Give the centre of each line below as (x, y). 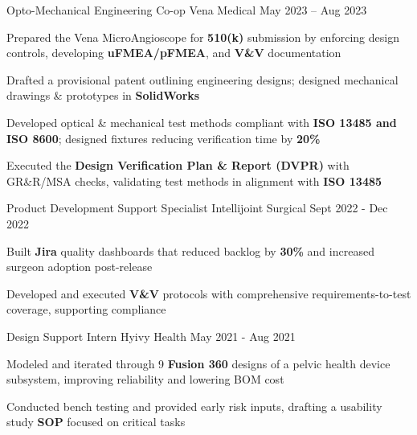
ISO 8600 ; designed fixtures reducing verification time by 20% (164, 138)
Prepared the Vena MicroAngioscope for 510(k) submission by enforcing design (203, 37)
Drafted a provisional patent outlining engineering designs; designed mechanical (202, 79)
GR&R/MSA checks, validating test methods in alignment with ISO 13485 (194, 181)
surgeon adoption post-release (80, 267)
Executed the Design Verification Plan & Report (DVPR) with (178, 165)
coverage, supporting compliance (86, 309)
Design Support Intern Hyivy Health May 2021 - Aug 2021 (151, 336)
